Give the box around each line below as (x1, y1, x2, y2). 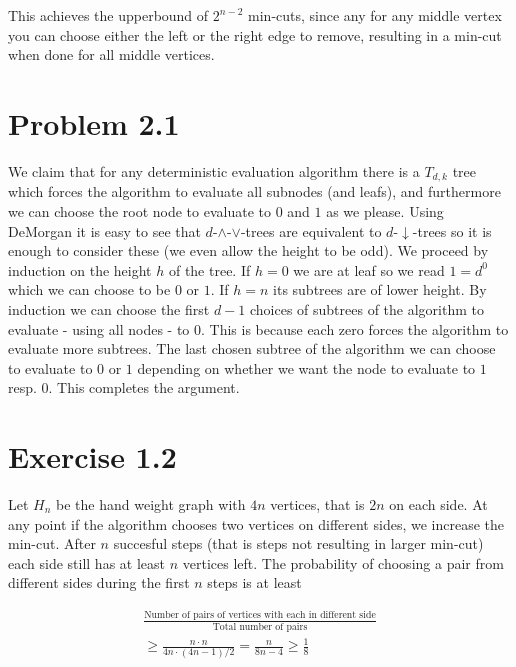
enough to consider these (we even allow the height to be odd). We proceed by (8, 240, 489, 261)
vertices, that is (270, 494, 365, 515)
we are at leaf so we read (293, 259, 445, 280)
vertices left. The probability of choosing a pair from (182, 552, 504, 573)
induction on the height (8, 259, 152, 280)
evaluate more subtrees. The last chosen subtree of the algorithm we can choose (8, 338, 496, 359)
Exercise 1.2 (8, 436, 177, 477)
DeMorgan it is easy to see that (8, 220, 201, 241)
